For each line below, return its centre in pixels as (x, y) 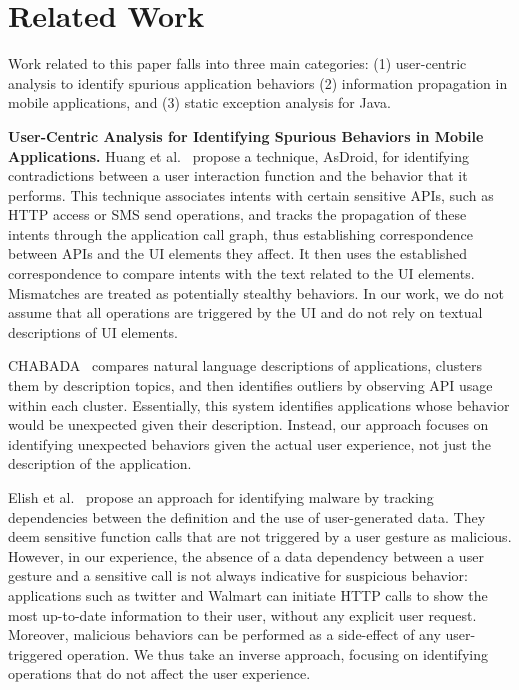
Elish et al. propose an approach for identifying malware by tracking (221, 497)
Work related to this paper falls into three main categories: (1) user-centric (237, 63)
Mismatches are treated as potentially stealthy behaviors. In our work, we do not (256, 292)
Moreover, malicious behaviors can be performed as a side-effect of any (224, 634)
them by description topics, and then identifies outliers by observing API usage (250, 385)
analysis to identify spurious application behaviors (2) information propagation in (258, 82)
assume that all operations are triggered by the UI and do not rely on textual (245, 312)
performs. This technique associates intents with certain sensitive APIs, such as (251, 194)
